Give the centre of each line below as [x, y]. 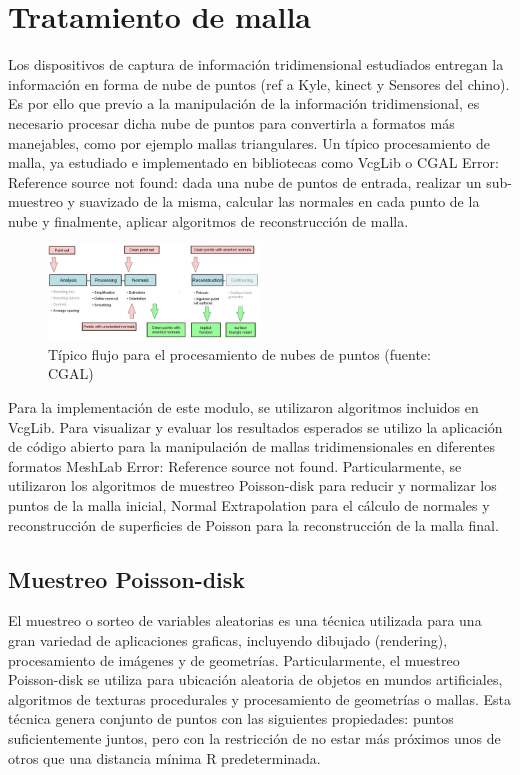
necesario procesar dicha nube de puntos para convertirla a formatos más [231, 122]
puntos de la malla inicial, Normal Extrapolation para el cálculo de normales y [249, 505]
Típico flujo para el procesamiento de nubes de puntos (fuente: [239, 353]
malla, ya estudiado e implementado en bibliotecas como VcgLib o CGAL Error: [253, 162]
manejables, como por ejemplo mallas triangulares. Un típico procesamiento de [249, 142]
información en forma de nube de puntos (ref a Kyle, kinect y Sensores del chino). [259, 83]
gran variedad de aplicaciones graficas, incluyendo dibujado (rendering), [228, 640]
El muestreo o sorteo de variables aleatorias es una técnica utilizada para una [245, 620]
